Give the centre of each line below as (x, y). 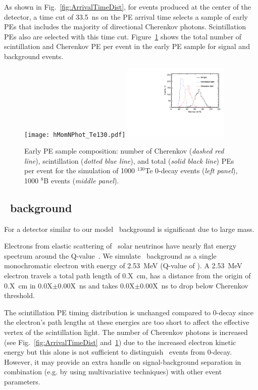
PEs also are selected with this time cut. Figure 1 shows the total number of (123, 36)
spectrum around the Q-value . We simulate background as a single (110, 255)
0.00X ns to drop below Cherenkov (194, 285)
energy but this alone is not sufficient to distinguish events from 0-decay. (118, 352)
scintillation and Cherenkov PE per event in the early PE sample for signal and (127, 46)
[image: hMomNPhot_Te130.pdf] (75, 135)
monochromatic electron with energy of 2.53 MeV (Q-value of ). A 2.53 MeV (123, 265)
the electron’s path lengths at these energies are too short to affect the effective (127, 322)
